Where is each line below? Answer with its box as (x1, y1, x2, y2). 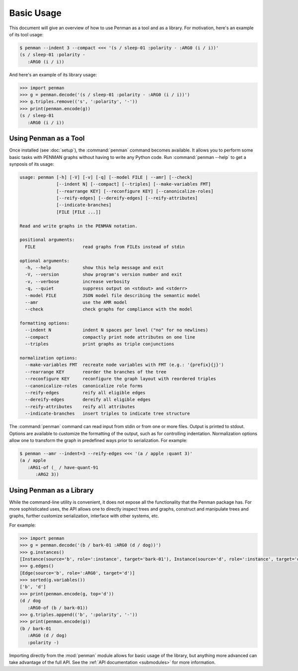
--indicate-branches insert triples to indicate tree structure (25, 411, 190, 417)
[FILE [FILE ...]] (56, 209, 101, 215)
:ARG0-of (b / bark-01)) (27, 605, 88, 610)
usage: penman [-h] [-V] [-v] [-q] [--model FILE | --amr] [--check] (19, 174, 193, 180)
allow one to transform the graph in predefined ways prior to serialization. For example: (9, 437, 188, 443)
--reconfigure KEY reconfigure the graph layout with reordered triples (25, 376, 216, 382)
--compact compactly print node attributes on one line (25, 334, 196, 340)
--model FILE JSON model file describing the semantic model (25, 293, 201, 298)
